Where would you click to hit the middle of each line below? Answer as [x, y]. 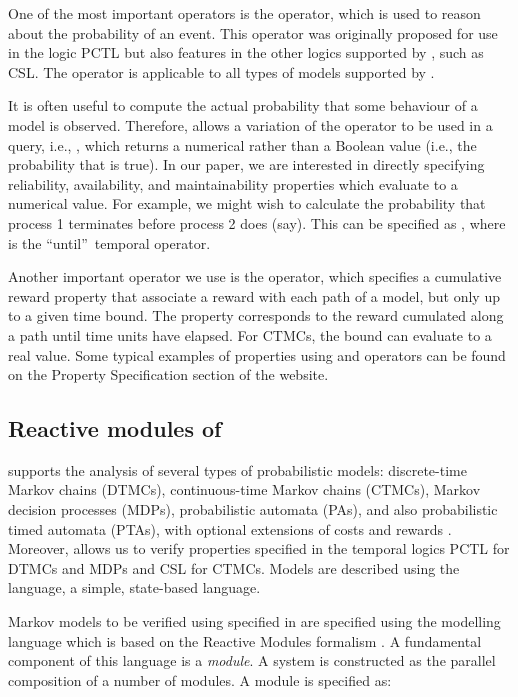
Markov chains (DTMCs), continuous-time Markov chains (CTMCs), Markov [244, 489]
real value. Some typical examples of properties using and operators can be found [257, 354]
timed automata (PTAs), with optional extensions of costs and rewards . [230, 528]
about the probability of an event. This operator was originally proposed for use [253, 32]
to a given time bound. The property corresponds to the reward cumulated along [256, 315]
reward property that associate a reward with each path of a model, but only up [254, 295]
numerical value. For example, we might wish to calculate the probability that [247, 203]
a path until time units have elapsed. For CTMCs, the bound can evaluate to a [250, 334]
